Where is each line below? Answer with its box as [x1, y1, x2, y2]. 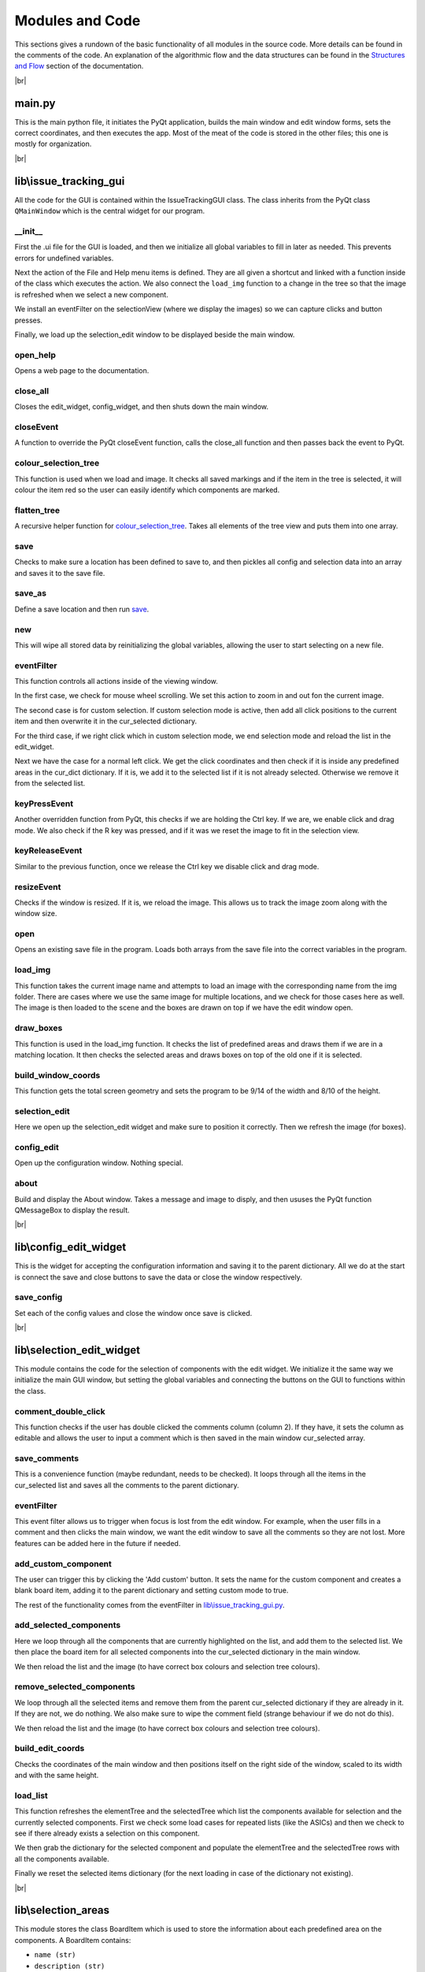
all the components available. [14, 1854, 109, 1863]
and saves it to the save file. [14, 568, 105, 577]
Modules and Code [14, 12, 141, 29]
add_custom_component [14, 1558, 112, 1569]
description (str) [34, 1961, 105, 1970]
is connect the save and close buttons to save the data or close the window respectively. [14, 1272, 303, 1282]
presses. [14, 316, 43, 325]
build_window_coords [14, 1070, 101, 1081]
